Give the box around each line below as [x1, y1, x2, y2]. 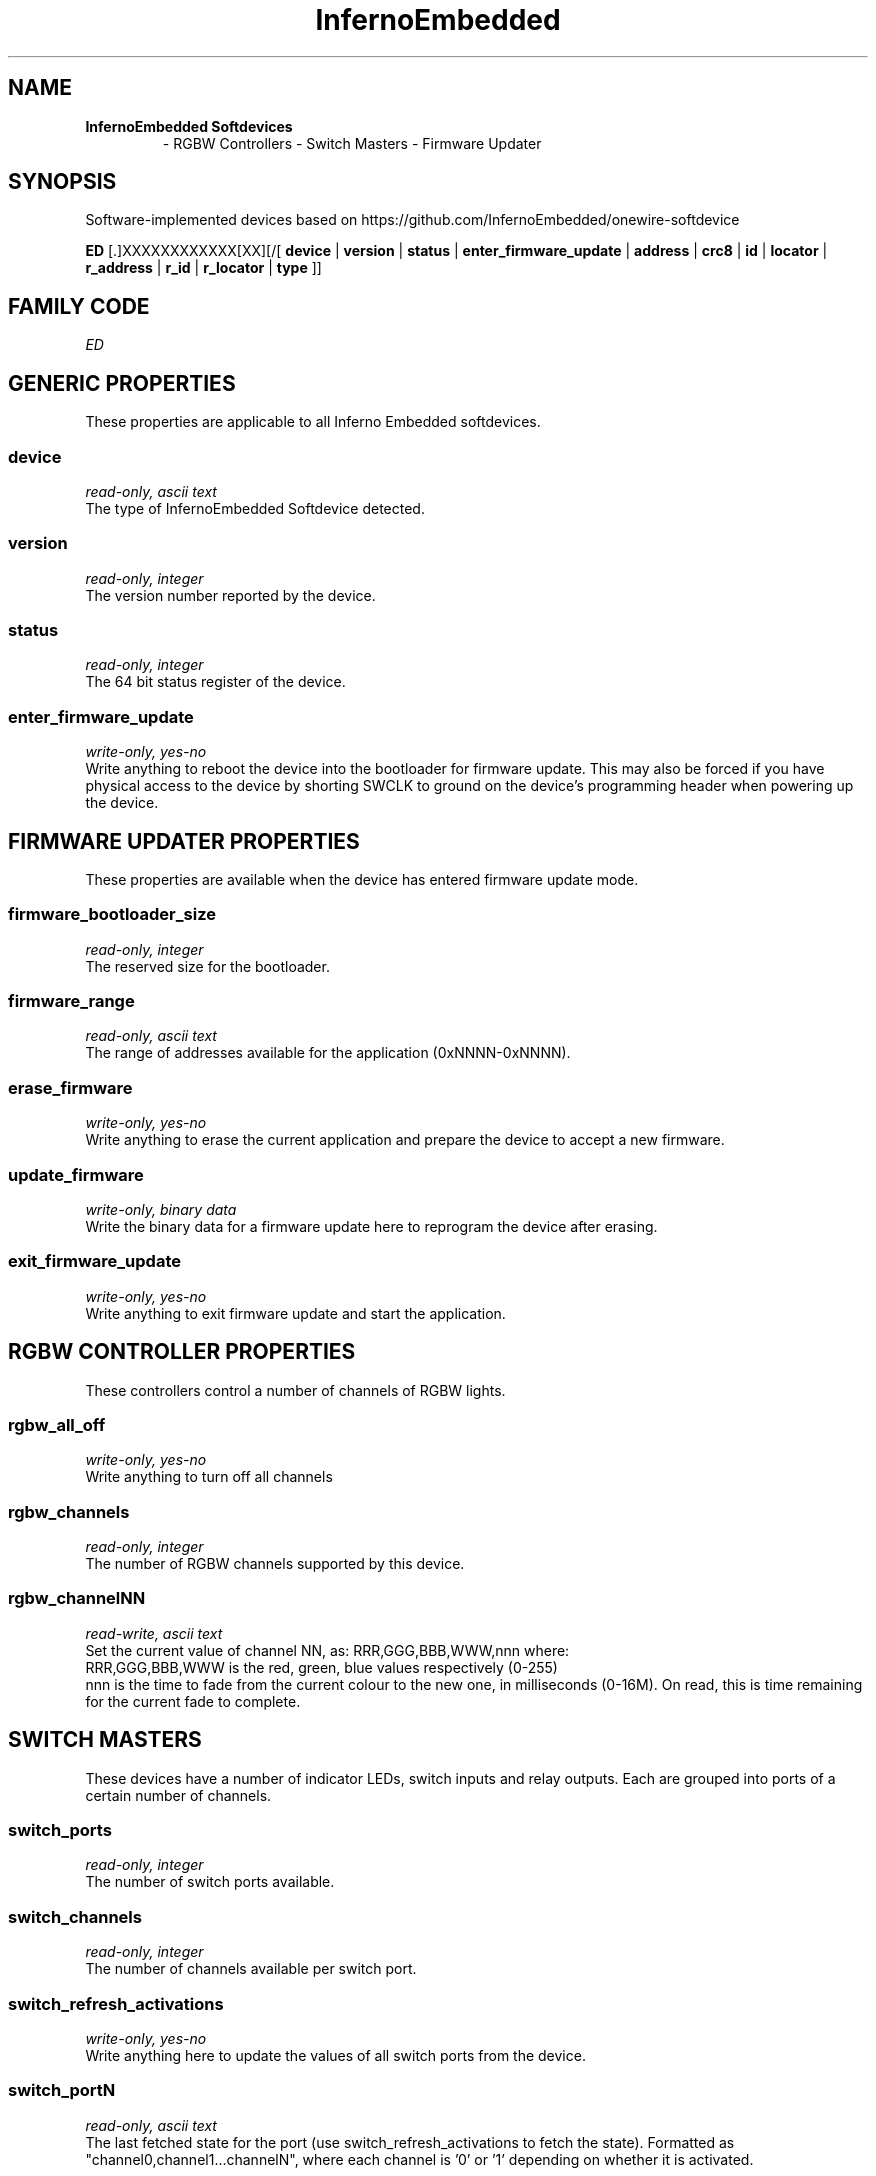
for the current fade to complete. [85, 1692, 301, 1710]
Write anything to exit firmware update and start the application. [85, 1304, 506, 1322]
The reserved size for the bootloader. [85, 957, 330, 975]
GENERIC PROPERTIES [8, 370, 236, 396]
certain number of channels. [85, 1786, 272, 1804]
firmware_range [8, 991, 135, 1012]
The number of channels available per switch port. [85, 1960, 417, 1978]
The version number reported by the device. [85, 586, 376, 604]
